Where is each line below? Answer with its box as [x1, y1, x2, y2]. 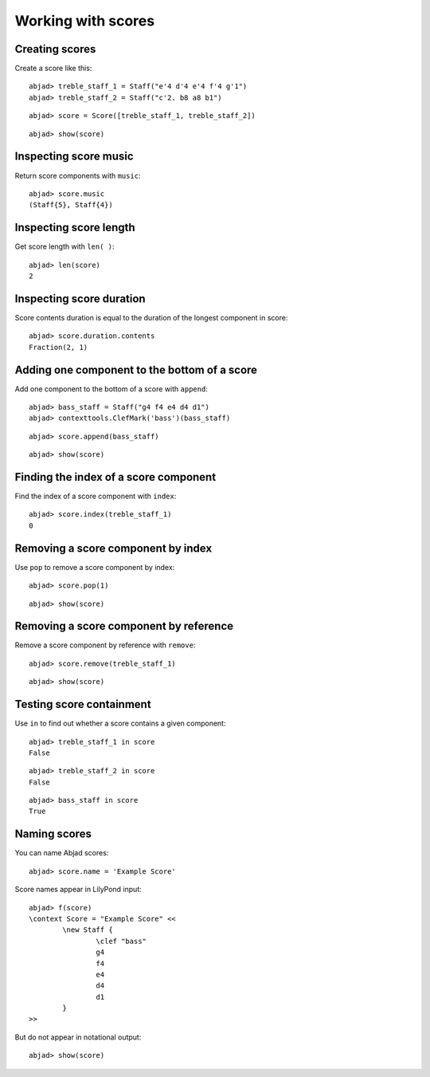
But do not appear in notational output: [14, 1032, 142, 1042]
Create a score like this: [14, 64, 92, 73]
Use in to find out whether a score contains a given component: [14, 718, 226, 729]
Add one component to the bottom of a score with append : [14, 383, 209, 394]
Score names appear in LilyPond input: [14, 885, 143, 894]
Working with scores [14, 12, 155, 29]
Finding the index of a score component [14, 470, 217, 484]
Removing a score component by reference [14, 619, 234, 633]
